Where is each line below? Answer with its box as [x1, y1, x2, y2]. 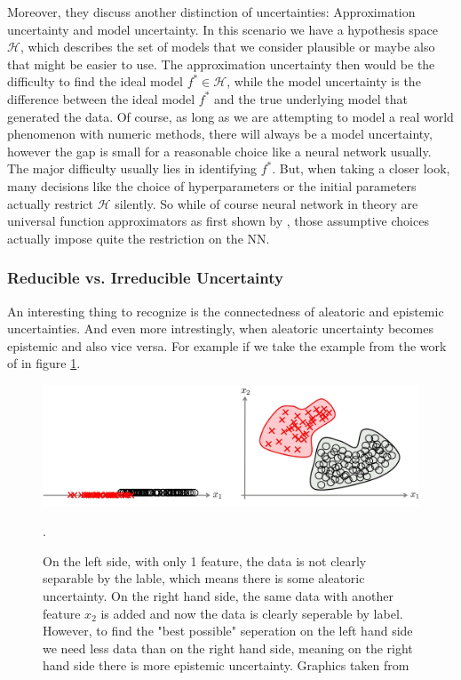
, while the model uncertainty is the [227, 72, 421, 91]
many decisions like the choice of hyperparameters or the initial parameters [7, 176, 417, 195]
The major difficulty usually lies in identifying [7, 159, 258, 178]
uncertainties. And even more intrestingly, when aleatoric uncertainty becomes [7, 319, 433, 338]
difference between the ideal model [7, 89, 195, 108]
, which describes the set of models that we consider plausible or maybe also [20, 37, 435, 56]
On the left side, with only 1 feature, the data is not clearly [43, 551, 367, 570]
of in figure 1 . [7, 354, 81, 372]
